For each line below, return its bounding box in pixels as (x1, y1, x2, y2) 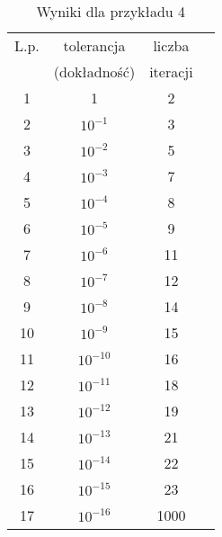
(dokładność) (53, 61, 136, 82)
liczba (153, 35, 190, 56)
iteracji (149, 61, 193, 82)
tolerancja (63, 35, 126, 56)
